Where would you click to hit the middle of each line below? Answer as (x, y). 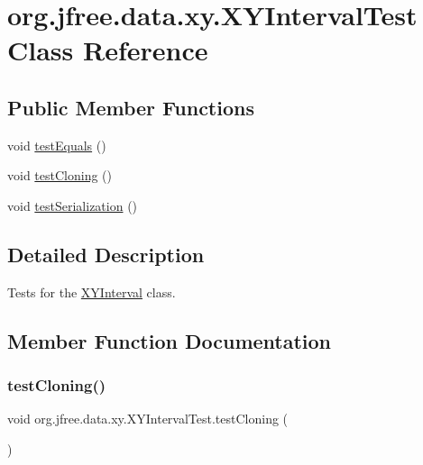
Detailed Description (106, 254)
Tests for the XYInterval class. (92, 292)
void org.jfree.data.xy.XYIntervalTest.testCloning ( (148, 419)
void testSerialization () (73, 205)
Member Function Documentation (170, 340)
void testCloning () (60, 175)
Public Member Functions (131, 107)
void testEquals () (57, 145)
